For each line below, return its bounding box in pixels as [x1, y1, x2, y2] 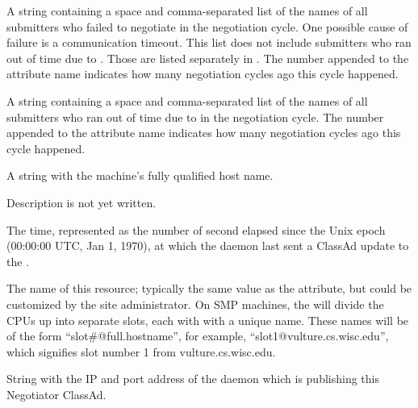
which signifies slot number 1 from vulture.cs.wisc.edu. [6, 343, 276, 360]
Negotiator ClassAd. [6, 385, 107, 402]
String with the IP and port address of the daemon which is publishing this [6, 370, 379, 387]
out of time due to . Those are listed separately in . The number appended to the [6, 49, 409, 66]
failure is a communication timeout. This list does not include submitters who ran [6, 34, 412, 51]
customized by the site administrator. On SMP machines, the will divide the [6, 295, 384, 312]
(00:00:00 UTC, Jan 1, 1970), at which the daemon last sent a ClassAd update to [6, 237, 409, 254]
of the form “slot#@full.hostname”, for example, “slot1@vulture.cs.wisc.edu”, [6, 327, 389, 344]
